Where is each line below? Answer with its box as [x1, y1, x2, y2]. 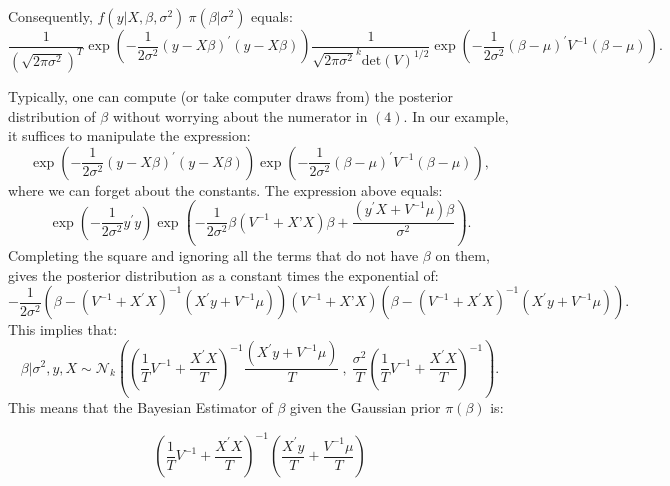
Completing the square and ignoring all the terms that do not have [8, 245, 419, 266]
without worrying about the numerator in [112, 105, 368, 126]
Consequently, [8, 6, 93, 26]
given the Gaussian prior [290, 396, 441, 417]
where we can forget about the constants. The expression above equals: [8, 179, 443, 200]
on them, [435, 245, 490, 266]
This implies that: [8, 319, 118, 340]
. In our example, [403, 105, 509, 126]
